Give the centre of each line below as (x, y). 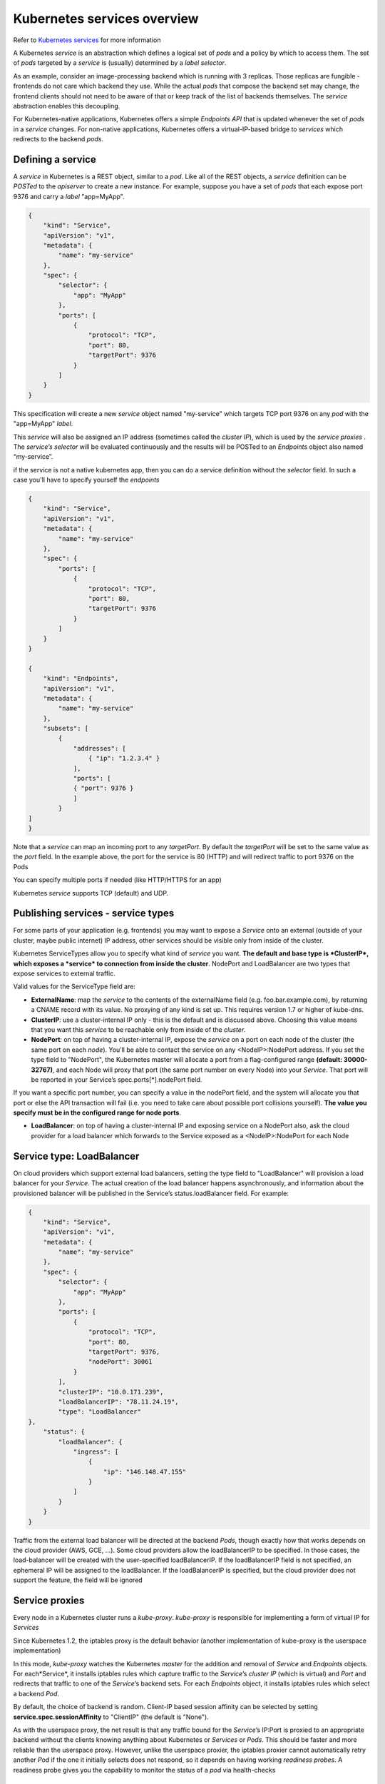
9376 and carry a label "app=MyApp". (69, 196)
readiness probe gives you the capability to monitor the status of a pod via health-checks (144, 1770)
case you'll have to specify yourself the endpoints (86, 480)
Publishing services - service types (94, 913)
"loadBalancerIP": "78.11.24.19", (118, 1402)
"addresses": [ (99, 748)
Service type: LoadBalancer (76, 1156)
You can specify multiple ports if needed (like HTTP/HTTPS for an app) (118, 880)
